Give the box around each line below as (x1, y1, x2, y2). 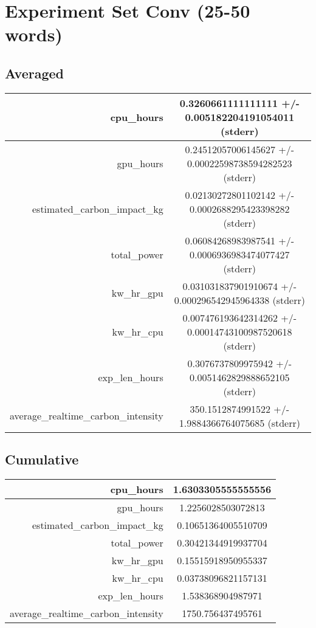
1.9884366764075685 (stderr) (179, 415, 300, 430)
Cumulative (5, 450, 79, 469)
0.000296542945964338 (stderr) (174, 292, 305, 307)
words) (5, 22, 63, 47)
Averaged (5, 63, 64, 82)
